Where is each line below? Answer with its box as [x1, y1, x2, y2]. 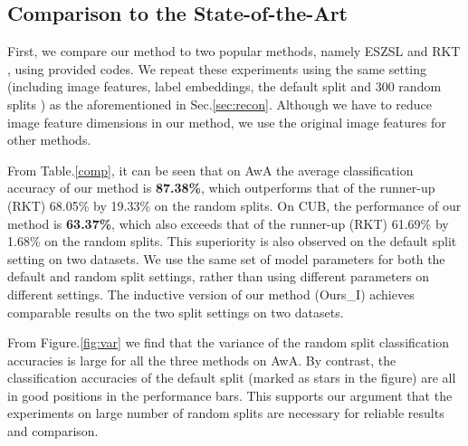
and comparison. [7, 422, 99, 441]
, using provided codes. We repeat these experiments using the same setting [7, 59, 427, 78]
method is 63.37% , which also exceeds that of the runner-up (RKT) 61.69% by [7, 214, 449, 232]
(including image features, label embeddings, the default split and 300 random [7, 77, 442, 96]
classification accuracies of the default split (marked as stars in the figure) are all [7, 368, 456, 387]
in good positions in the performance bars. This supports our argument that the [7, 385, 453, 404]
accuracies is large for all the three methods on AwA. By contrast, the [7, 350, 396, 369]
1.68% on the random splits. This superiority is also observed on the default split [7, 232, 457, 251]
